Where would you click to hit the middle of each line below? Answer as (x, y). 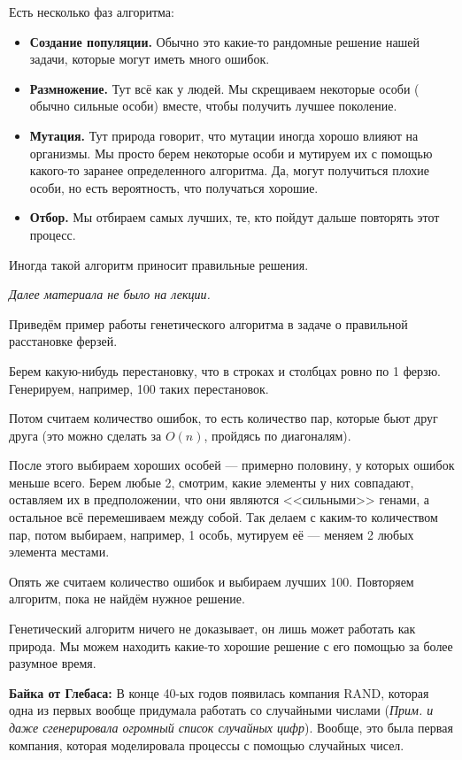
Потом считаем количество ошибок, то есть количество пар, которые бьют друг (223, 418)
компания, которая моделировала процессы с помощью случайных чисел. (207, 745)
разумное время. (53, 663)
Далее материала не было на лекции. (110, 294)
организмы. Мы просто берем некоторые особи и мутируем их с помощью (231, 153)
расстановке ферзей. (63, 341)
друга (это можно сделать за (85, 435)
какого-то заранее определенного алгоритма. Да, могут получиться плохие (230, 170)
